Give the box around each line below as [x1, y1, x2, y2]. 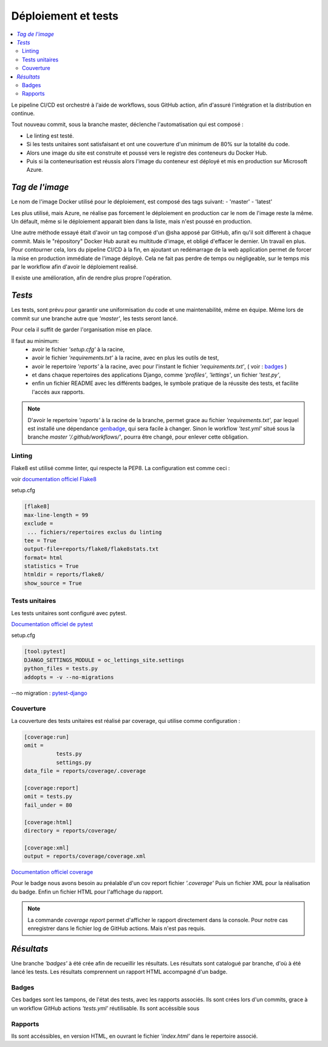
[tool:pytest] [24, 648, 66, 655]
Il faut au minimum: [11, 337, 59, 344]
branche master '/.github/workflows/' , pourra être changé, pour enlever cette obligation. [27, 433, 249, 441]
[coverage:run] [24, 733, 69, 740]
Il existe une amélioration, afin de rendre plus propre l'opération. [11, 274, 172, 281]
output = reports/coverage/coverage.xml [24, 853, 146, 860]
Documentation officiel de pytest [11, 620, 94, 627]
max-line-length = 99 [24, 512, 89, 518]
